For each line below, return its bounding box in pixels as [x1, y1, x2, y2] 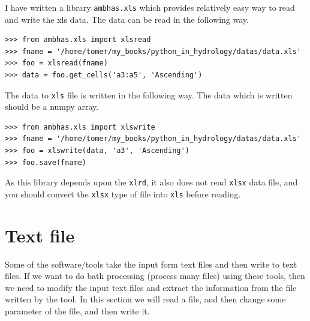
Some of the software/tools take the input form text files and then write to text [5, 257, 297, 270]
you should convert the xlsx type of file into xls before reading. [5, 187, 241, 200]
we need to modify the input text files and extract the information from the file [5, 281, 297, 293]
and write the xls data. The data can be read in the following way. [5, 13, 249, 25]
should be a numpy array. [5, 100, 99, 113]
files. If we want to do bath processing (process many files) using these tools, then [5, 269, 305, 282]
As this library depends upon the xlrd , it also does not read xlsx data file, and [5, 176, 298, 188]
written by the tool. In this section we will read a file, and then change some [5, 293, 286, 305]
